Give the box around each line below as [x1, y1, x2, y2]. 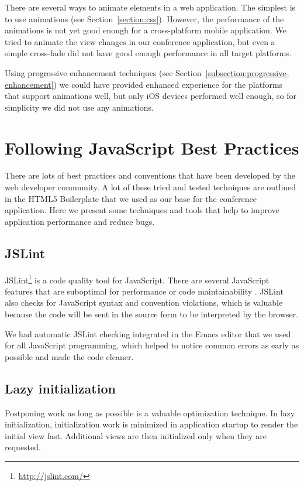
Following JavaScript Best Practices [5, 135, 299, 159]
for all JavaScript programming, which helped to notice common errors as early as [5, 339, 299, 351]
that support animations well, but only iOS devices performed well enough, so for [5, 90, 297, 102]
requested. [5, 441, 41, 453]
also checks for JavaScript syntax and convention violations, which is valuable [5, 296, 283, 309]
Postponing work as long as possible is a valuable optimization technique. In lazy [5, 406, 295, 419]
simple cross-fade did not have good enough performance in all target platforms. [5, 47, 292, 59]
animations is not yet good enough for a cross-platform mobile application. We [5, 24, 286, 36]
